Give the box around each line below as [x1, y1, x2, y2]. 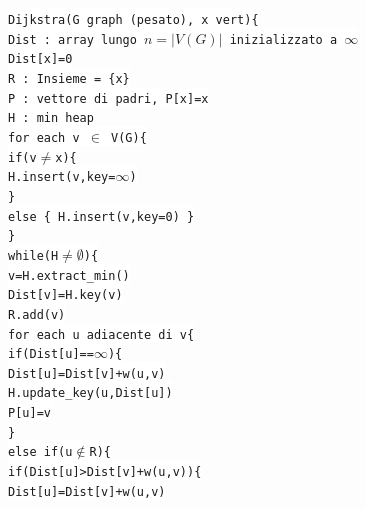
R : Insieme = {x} [8, 71, 130, 86]
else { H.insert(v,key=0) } [8, 209, 195, 224]
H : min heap [8, 111, 94, 126]
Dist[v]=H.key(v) [8, 288, 123, 303]
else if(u [8, 445, 73, 460]
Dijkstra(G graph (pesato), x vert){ [8, 13, 259, 27]
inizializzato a [229, 32, 338, 47]
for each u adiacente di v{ [8, 327, 195, 342]
